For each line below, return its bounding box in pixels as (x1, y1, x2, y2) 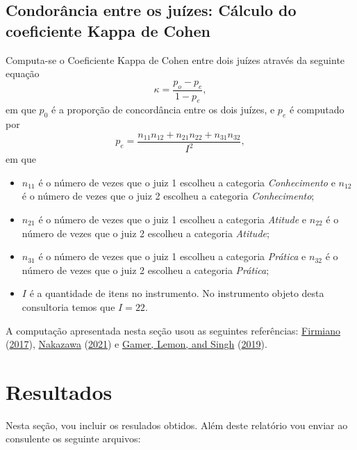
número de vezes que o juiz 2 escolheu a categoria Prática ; (22, 262, 269, 277)
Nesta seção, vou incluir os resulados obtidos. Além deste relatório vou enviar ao (6, 417, 348, 432)
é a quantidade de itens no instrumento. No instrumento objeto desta (29, 286, 324, 300)
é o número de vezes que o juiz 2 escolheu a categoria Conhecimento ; (22, 188, 315, 203)
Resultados (6, 377, 113, 405)
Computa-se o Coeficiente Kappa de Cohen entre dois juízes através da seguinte (6, 52, 345, 67)
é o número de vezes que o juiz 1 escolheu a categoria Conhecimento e (38, 175, 335, 189)
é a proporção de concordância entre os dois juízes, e (51, 102, 275, 117)
